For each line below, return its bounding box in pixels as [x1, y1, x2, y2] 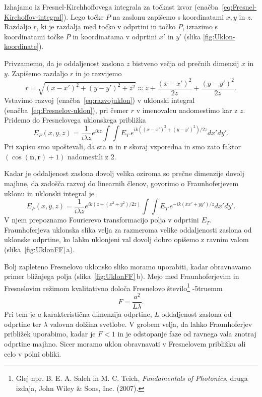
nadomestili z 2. [68, 151, 116, 161]
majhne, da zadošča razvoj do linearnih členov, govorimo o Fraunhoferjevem [4, 178, 239, 189]
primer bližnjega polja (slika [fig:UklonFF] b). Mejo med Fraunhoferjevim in [4, 271, 239, 281]
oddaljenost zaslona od [161, 309, 232, 319]
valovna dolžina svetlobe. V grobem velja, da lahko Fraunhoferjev [50, 318, 252, 329]
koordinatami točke [4, 31, 63, 41]
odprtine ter [4, 318, 41, 329]
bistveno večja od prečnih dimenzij [132, 58, 239, 68]
